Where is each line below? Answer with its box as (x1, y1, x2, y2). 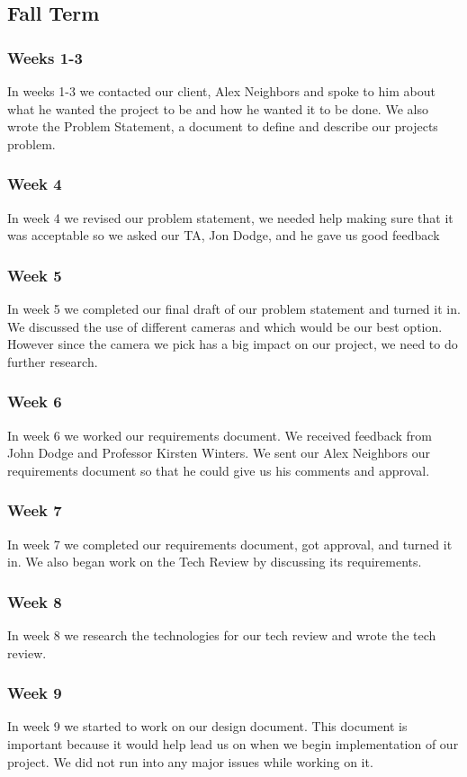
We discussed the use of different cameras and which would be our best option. (7, 317, 443, 335)
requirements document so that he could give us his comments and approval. (7, 460, 430, 479)
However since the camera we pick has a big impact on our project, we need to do (7, 335, 458, 353)
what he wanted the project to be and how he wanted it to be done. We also (7, 99, 428, 118)
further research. (7, 352, 98, 371)
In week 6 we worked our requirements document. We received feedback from (7, 425, 432, 444)
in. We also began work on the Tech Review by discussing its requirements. (7, 552, 422, 571)
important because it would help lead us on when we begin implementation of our (7, 735, 459, 753)
